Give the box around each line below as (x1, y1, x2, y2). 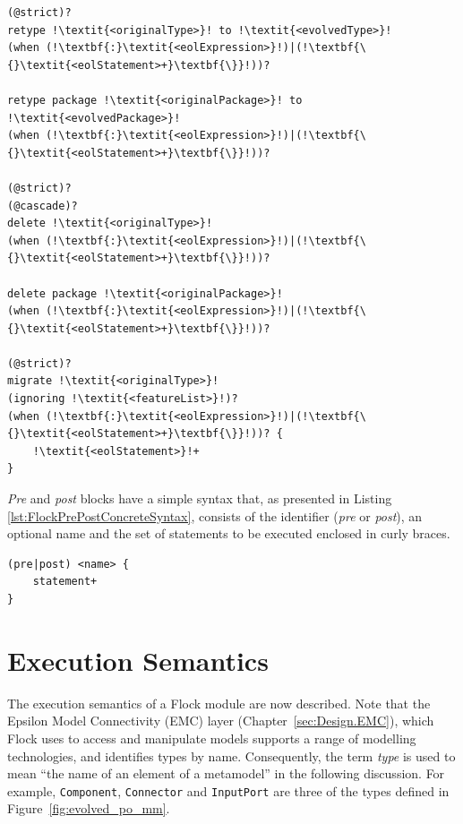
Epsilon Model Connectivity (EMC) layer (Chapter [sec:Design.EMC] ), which (7, 711, 434, 730)
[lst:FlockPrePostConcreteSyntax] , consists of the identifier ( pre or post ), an (7, 506, 423, 525)
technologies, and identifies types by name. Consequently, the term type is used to (7, 746, 456, 765)
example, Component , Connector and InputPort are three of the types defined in (7, 781, 450, 800)
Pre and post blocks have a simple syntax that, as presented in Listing (7, 489, 392, 508)
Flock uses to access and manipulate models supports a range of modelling (7, 728, 416, 747)
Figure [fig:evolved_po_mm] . (7, 799, 170, 818)
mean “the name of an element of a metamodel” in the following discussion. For (7, 764, 445, 783)
